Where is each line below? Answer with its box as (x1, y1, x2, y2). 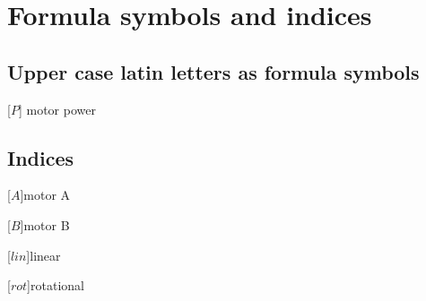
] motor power (18, 99, 96, 118)
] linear (26, 245, 61, 264)
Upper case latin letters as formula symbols (7, 57, 420, 85)
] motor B (20, 215, 70, 234)
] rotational (27, 276, 84, 295)
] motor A (20, 185, 71, 204)
